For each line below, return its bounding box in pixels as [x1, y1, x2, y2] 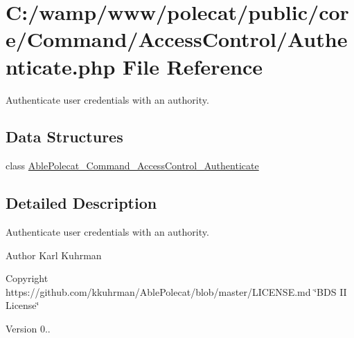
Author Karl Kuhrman [6, 247, 102, 262]
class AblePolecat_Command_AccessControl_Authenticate [6, 158, 259, 173]
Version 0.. [6, 321, 51, 336]
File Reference [123, 52, 263, 80]
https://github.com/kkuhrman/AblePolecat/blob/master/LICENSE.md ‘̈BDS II [6, 284, 347, 299]
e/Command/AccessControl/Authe [6, 25, 348, 53]
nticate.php [6, 52, 116, 80]
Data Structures [6, 126, 123, 147]
